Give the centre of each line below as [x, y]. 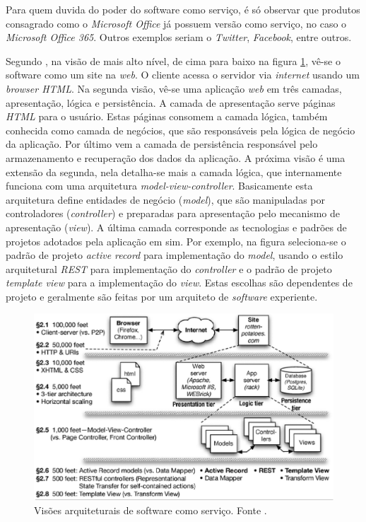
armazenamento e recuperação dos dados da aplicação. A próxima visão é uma [176, 157]
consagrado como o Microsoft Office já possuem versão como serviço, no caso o [176, 23]
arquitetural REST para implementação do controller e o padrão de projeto [169, 268]
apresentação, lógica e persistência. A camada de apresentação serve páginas [171, 102]
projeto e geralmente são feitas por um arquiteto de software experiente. [162, 296]
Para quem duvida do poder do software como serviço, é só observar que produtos [183, 9]
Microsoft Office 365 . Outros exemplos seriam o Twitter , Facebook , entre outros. [179, 37]
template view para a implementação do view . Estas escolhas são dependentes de [179, 283]
